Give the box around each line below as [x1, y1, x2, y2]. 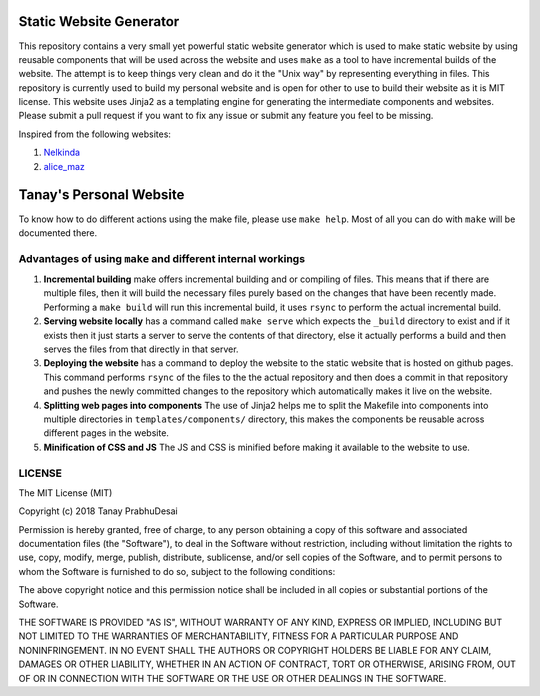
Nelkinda [43, 146, 80, 159]
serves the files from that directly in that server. [43, 343, 239, 355]
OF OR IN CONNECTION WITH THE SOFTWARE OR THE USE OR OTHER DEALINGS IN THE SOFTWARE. [18, 672, 447, 684]
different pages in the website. [43, 427, 170, 439]
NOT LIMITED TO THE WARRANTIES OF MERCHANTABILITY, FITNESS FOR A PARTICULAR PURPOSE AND [18, 630, 459, 642]
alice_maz [43, 160, 85, 172]
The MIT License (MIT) [18, 486, 113, 499]
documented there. [18, 226, 98, 239]
